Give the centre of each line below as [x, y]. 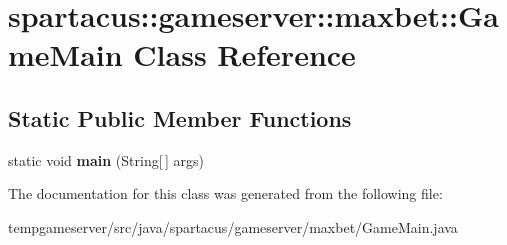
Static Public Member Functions [180, 117]
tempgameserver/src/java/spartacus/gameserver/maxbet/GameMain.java [233, 226]
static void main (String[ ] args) [106, 159]
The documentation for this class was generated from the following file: [225, 193]
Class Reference [244, 54]
